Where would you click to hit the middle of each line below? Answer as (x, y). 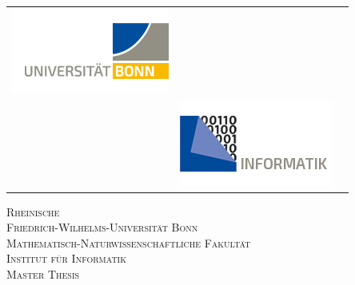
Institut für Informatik (66, 258)
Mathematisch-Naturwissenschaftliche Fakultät (129, 242)
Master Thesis (43, 274)
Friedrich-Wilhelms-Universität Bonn (102, 227)
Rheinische (33, 211)
